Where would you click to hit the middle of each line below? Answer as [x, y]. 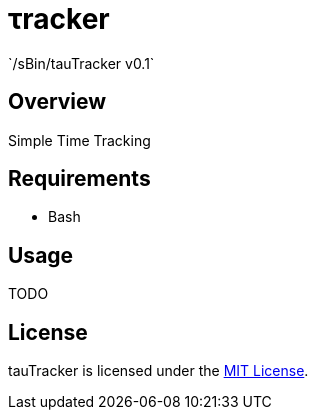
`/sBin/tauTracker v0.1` [81, 63]
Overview [57, 102]
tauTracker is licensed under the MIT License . [158, 371]
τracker [59, 19]
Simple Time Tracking [79, 140]
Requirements [79, 179]
